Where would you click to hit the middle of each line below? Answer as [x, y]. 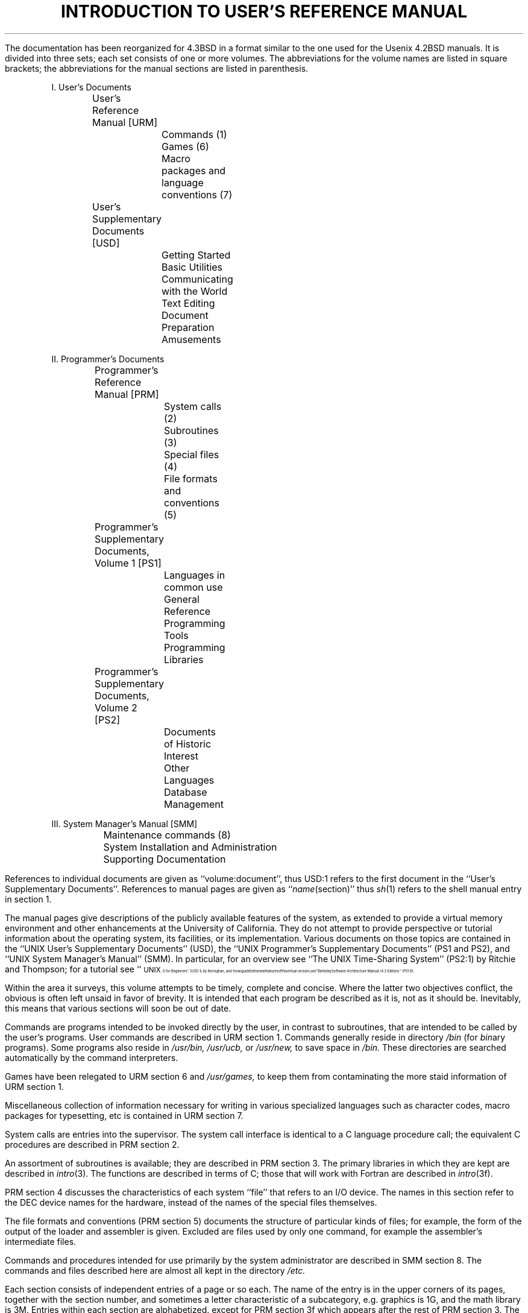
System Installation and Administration [190, 847]
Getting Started [196, 255]
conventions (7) [197, 194]
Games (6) [185, 146]
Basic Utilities [192, 267]
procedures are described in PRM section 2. [92, 1144]
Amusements [191, 339]
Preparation [188, 327]
